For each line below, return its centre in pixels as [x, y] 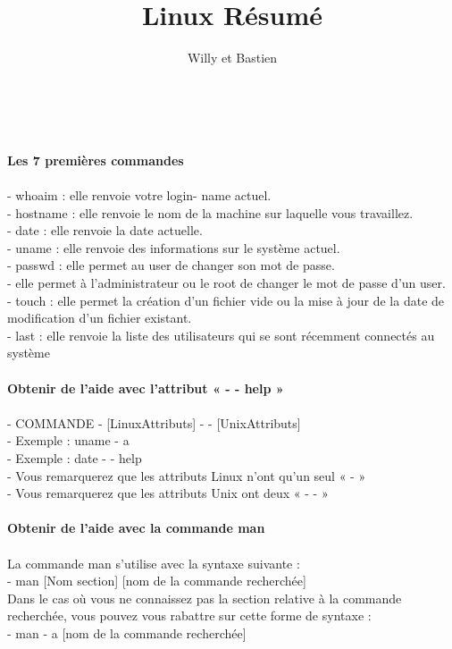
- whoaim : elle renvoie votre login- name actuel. [139, 195]
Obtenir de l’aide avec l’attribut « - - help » [146, 388]
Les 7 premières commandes [96, 160]
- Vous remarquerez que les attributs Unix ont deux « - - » [168, 493]
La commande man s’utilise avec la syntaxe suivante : [154, 563]
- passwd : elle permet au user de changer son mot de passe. [171, 265]
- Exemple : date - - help [75, 458]
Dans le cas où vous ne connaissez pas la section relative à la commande [205, 598]
